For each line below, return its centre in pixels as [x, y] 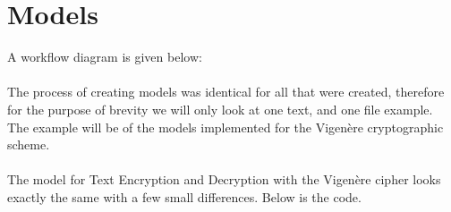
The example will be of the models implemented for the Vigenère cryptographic [225, 127]
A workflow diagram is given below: [105, 57]
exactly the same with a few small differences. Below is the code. [184, 196]
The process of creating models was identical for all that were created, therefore [226, 92]
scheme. [29, 144]
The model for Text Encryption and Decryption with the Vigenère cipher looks [224, 179]
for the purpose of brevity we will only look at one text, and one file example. [220, 109]
